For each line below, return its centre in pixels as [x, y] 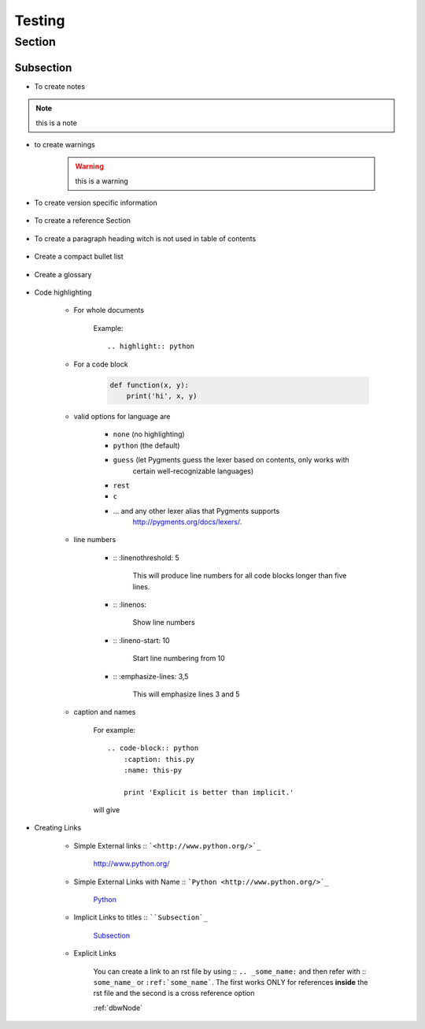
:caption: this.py [159, 759]
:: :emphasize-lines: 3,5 [151, 676]
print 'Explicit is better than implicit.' [209, 792]
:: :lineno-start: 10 [141, 640]
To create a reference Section [83, 221]
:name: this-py [153, 770]
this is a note [57, 123]
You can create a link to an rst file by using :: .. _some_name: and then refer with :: [230, 971]
